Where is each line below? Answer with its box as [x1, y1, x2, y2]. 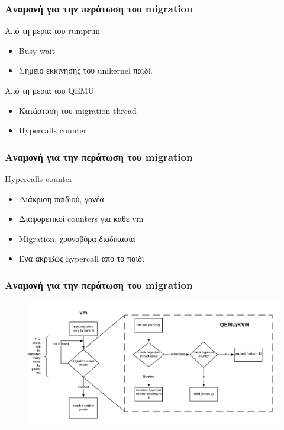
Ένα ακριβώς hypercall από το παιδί [18, 252, 144, 265]
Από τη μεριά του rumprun [5, 24, 100, 37]
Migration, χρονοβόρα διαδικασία [18, 232, 135, 244]
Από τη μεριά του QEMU [5, 84, 94, 96]
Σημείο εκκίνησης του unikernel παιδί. [18, 64, 153, 77]
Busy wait [18, 44, 56, 56]
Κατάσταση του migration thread [18, 104, 137, 116]
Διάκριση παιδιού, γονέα [18, 192, 104, 205]
